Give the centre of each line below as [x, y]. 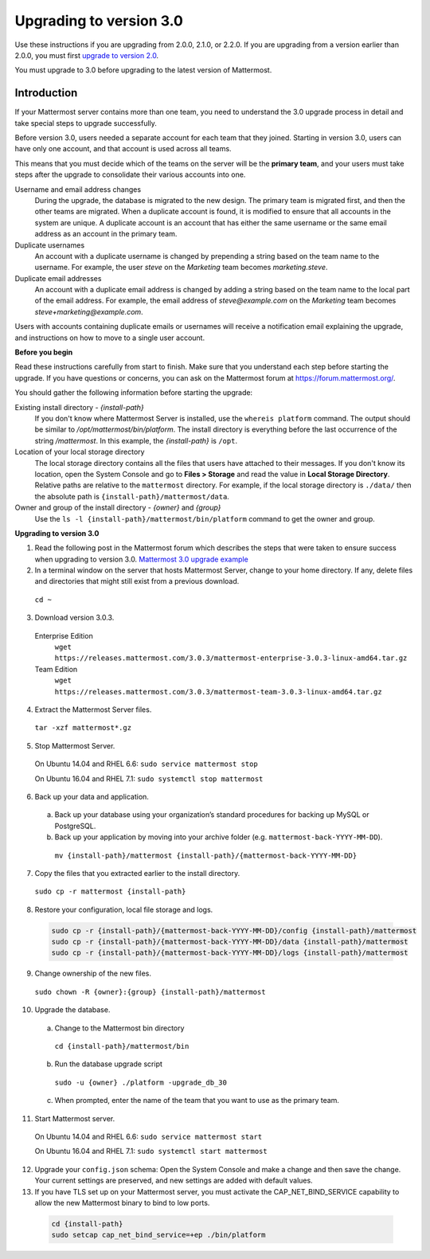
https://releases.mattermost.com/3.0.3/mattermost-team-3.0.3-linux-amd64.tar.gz [218, 692]
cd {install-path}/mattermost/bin [122, 1046]
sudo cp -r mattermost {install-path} [110, 891]
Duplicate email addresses [58, 278]
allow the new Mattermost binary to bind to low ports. [122, 1202]
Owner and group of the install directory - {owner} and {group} [118, 508]
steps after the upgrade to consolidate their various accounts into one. [130, 174]
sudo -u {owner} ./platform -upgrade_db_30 [141, 1082]
